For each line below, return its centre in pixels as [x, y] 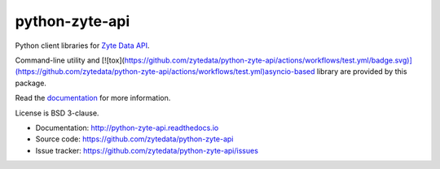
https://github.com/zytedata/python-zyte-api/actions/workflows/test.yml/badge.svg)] [268, 60]
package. [31, 83]
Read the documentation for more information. [93, 98]
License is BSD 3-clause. [57, 113]
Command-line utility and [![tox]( [70, 60]
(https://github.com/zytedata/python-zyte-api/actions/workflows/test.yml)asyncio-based [165, 71]
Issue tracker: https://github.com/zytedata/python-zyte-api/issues [147, 150]
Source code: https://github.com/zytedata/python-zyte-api [134, 139]
